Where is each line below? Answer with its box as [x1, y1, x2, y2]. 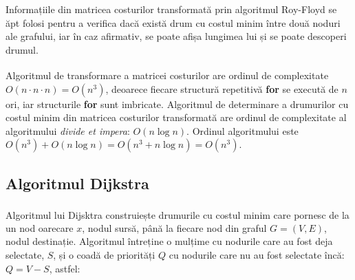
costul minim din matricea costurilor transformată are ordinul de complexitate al [6, 110, 347, 125]
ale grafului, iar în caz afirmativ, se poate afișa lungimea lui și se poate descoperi [6, 29, 347, 43]
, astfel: [49, 261, 80, 275]
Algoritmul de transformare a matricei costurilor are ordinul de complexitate [6, 68, 329, 83]
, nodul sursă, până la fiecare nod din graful [82, 220, 267, 235]
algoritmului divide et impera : [6, 123, 130, 138]
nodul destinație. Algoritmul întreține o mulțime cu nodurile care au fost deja [6, 234, 333, 248]
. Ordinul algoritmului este [186, 123, 299, 138]
